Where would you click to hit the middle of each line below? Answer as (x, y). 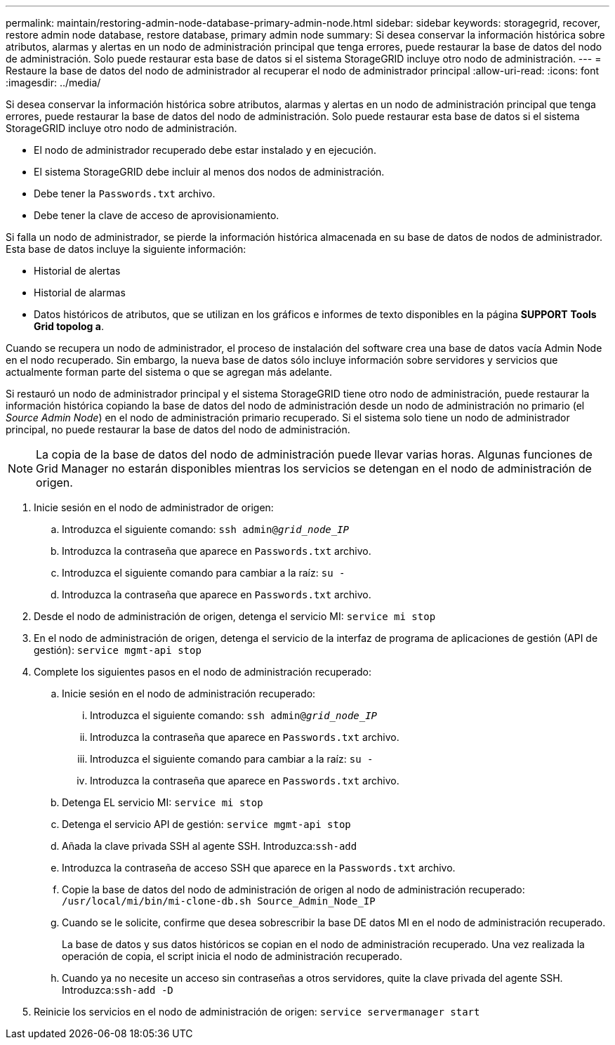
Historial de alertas (77, 271)
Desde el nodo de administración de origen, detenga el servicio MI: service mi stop (235, 616)
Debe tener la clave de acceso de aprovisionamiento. (157, 215)
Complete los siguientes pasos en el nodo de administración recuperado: (203, 672)
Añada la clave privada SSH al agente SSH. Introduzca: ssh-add (210, 846)
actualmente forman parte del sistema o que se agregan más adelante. (169, 372)
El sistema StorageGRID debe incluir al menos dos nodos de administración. (209, 172)
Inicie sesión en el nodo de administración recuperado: (189, 694)
